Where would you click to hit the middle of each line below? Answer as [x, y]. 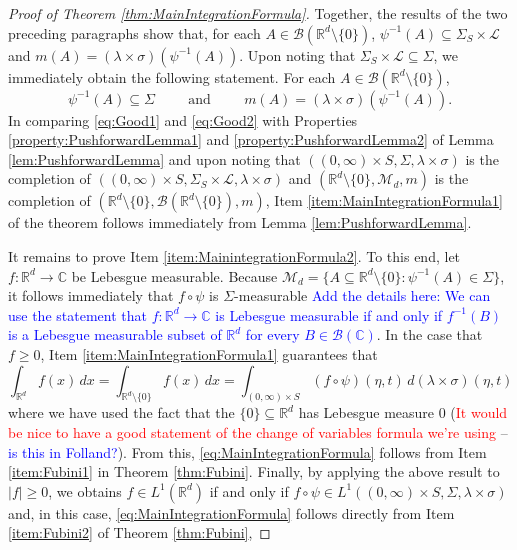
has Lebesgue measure [366, 412]
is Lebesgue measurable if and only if [329, 314]
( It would [479, 412]
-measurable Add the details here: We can [362, 295]
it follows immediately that [91, 295]
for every [272, 334]
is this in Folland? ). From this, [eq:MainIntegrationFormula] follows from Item [247, 451]
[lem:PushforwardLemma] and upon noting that [154, 158]
